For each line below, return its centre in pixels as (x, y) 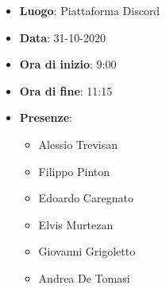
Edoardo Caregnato (86, 198)
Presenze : (46, 117)
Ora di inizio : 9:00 (68, 64)
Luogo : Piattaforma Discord (90, 10)
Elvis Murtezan (76, 224)
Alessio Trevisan (78, 144)
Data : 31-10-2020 (62, 37)
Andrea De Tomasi (84, 277)
